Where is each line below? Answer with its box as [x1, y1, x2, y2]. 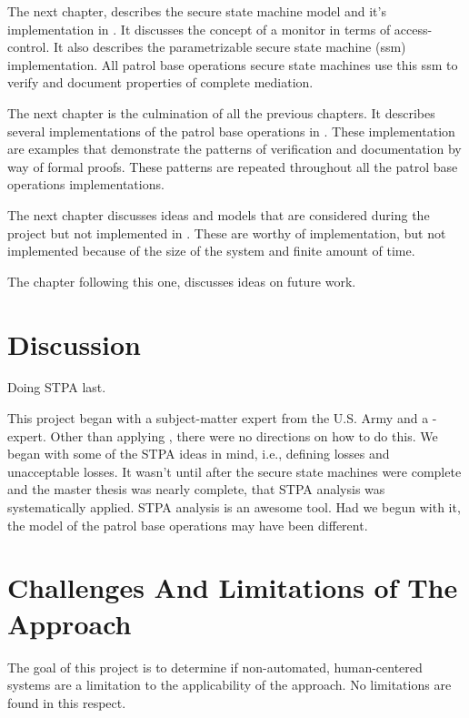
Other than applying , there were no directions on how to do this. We [50, 426, 438, 445]
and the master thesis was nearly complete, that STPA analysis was [7, 480, 385, 499]
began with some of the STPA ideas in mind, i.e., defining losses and [7, 444, 390, 463]
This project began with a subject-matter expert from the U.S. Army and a [7, 409, 429, 428]
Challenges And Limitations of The [7, 569, 458, 606]
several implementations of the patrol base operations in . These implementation [7, 121, 455, 140]
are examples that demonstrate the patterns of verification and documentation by [7, 139, 462, 158]
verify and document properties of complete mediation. [7, 73, 314, 92]
